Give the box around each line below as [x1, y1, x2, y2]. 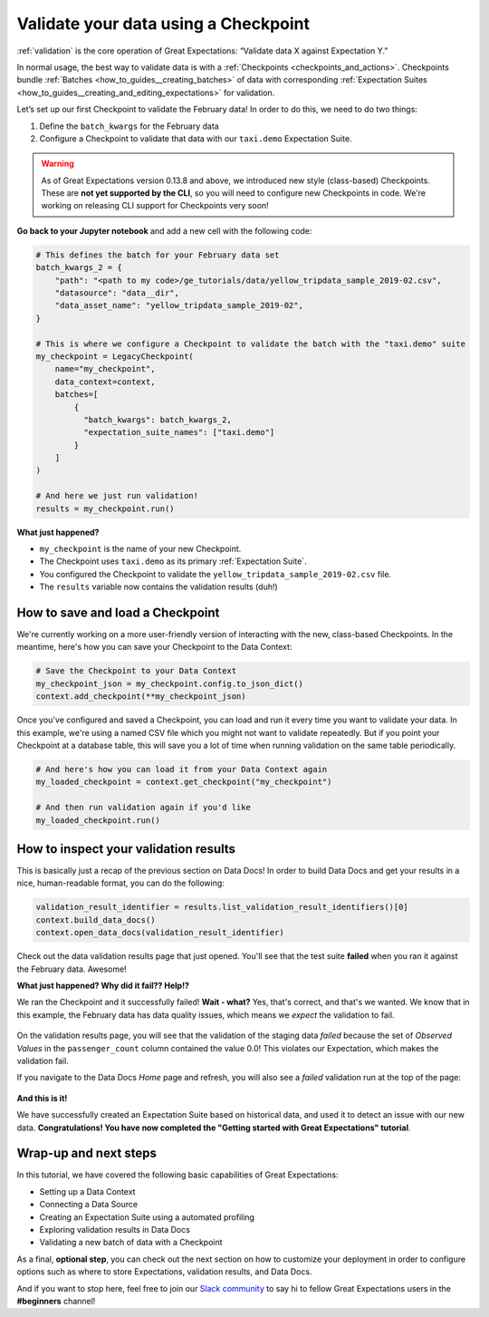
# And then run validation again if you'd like [35, 802, 251, 813]
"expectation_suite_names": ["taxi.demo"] [82, 427, 275, 438]
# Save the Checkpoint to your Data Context [35, 666, 237, 676]
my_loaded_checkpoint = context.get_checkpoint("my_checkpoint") [35, 777, 332, 788]
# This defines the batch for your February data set [35, 249, 280, 260]
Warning [41, 159, 74, 169]
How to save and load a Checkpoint [16, 605, 220, 620]
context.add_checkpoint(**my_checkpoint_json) [35, 692, 246, 702]
